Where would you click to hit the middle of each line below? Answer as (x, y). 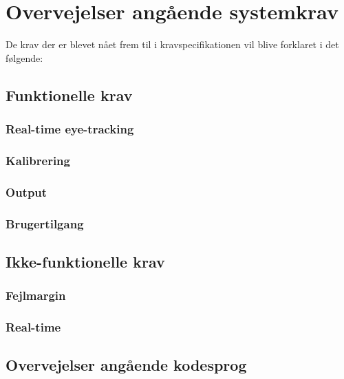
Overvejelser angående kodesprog (126, 365)
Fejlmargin (36, 295)
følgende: (24, 57)
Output (26, 192)
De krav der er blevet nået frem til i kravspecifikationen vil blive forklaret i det (172, 44)
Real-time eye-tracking (70, 129)
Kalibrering (38, 160)
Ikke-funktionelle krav (85, 261)
